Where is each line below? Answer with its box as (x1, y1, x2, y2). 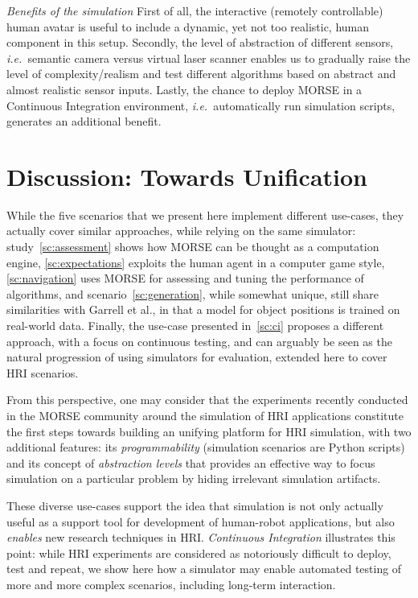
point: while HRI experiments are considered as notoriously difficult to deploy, (6, 544, 391, 561)
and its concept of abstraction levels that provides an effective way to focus (6, 454, 375, 471)
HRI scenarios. (6, 364, 79, 381)
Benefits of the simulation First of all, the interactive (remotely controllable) (6, 2, 383, 19)
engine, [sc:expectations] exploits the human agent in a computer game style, (6, 254, 385, 270)
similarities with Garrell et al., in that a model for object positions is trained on (6, 301, 400, 318)
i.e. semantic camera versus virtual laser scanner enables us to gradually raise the (6, 49, 411, 66)
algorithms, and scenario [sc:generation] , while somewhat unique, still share (6, 285, 379, 302)
